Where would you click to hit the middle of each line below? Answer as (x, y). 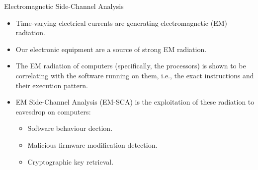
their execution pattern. (52, 85)
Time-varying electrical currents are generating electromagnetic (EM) (121, 23)
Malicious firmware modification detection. (92, 144)
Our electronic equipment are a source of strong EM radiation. (111, 49)
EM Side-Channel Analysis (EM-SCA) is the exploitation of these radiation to (135, 102)
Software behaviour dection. (70, 128)
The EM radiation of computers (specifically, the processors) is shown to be (131, 66)
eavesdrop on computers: (53, 111)
